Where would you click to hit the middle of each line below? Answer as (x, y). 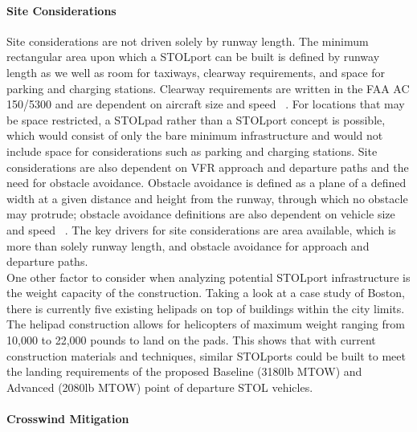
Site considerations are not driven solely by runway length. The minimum (188, 41)
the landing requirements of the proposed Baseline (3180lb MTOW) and (184, 371)
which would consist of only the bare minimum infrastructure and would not (195, 135)
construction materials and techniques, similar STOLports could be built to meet (206, 355)
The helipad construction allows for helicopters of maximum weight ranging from (206, 324)
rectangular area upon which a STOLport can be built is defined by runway (193, 57)
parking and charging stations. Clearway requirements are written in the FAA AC (208, 88)
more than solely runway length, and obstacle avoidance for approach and (188, 245)
